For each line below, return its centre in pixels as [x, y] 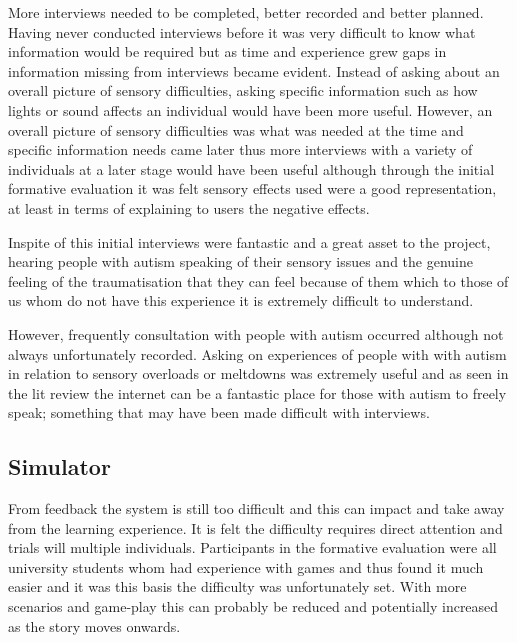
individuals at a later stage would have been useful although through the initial [251, 168]
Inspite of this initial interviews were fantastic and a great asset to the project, [249, 241]
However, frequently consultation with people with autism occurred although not [256, 333]
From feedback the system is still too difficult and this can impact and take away [256, 508]
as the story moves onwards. [94, 625]
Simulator [59, 466]
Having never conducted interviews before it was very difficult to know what [242, 31]
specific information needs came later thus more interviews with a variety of [240, 149]
